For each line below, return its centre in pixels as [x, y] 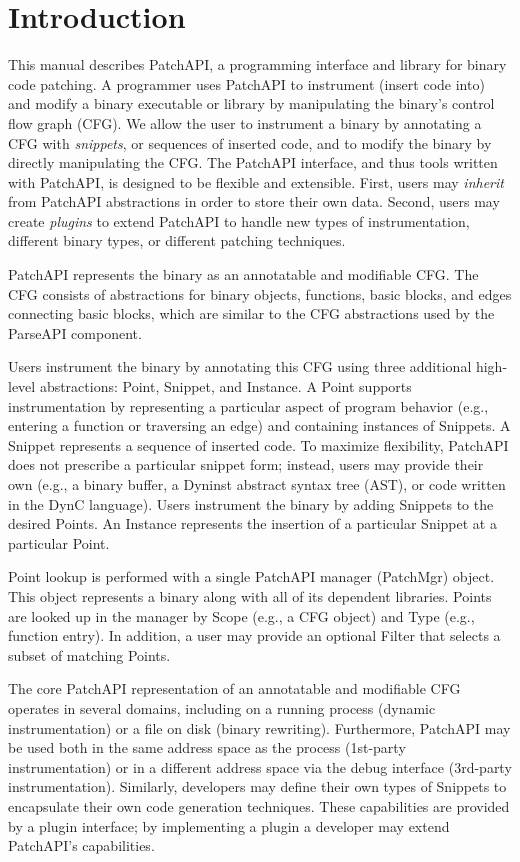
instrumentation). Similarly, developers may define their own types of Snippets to [257, 786]
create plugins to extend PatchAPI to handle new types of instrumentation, [239, 220]
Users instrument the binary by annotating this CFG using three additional [240, 366]
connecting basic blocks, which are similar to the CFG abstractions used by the [251, 313]
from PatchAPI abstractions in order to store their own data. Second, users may [254, 201]
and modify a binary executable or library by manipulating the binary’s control [251, 103]
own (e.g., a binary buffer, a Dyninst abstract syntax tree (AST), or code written [257, 484]
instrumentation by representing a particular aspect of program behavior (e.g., [248, 405]
